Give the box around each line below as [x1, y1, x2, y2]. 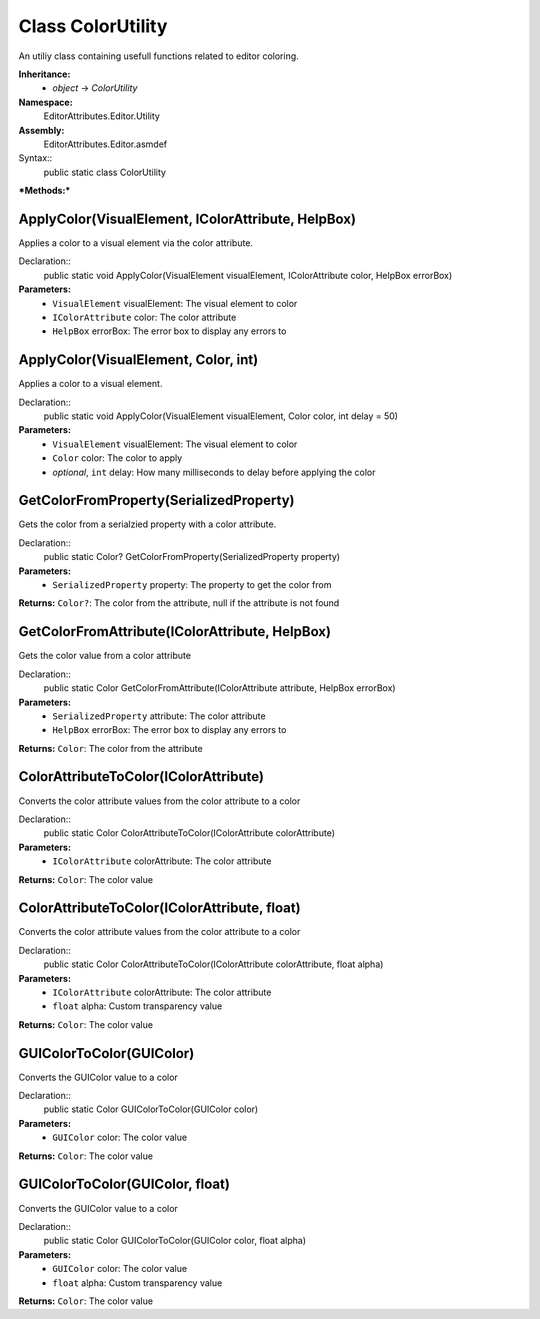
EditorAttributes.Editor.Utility [43, 110, 160, 122]
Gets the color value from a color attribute [18, 650, 192, 662]
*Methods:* [18, 185, 71, 197]
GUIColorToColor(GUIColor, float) [18, 1176, 230, 1193]
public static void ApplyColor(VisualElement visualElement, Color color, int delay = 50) [43, 410, 399, 422]
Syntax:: [18, 152, 53, 164]
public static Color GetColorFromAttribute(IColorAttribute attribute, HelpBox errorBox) [43, 682, 396, 694]
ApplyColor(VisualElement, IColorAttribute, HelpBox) [18, 210, 357, 227]
